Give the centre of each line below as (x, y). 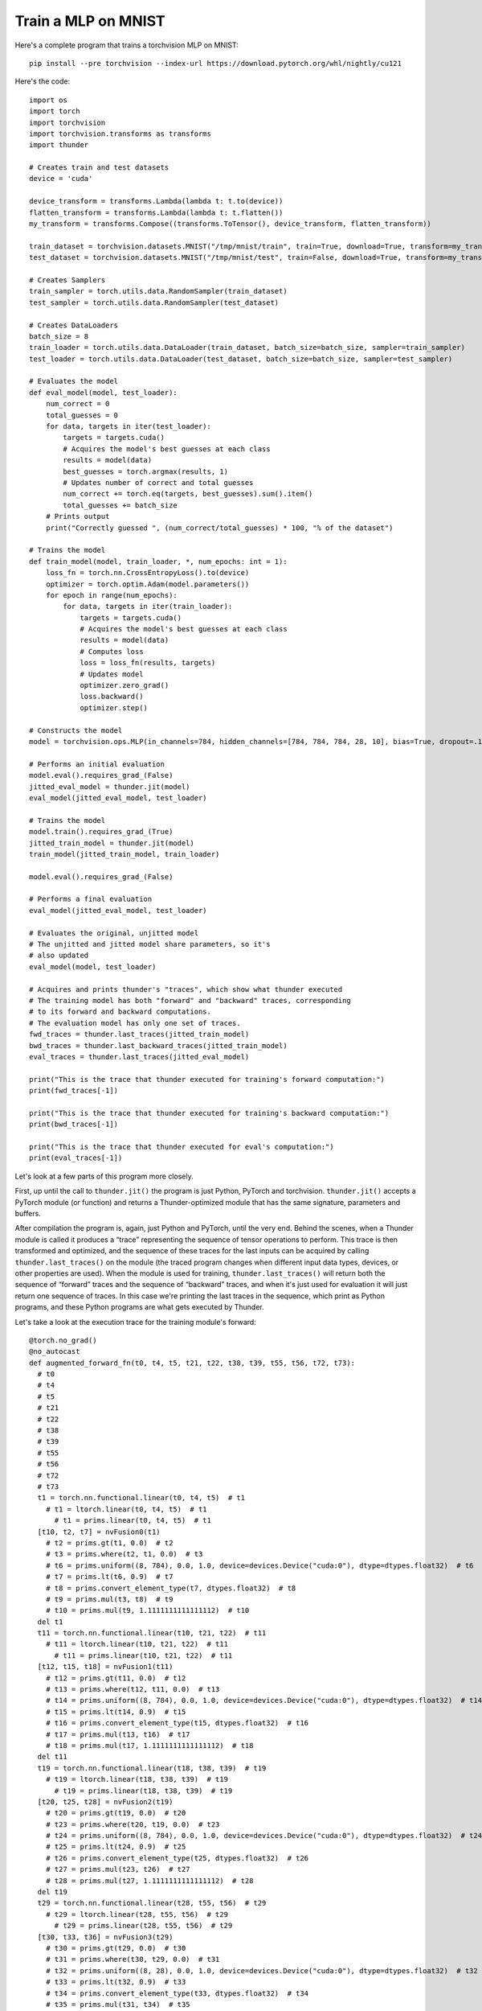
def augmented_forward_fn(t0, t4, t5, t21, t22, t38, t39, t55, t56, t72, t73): (192, 1363)
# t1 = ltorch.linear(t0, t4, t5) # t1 (127, 1509)
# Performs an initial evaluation (97, 764)
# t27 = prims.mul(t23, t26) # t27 (118, 1869)
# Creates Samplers (67, 280)
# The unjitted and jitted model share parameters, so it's (150, 944)
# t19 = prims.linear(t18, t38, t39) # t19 (143, 1791)
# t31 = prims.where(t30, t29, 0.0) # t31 (133, 1960)
